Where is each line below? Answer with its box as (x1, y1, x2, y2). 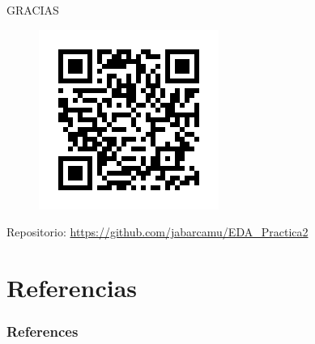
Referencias (6, 270, 138, 304)
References (6, 321, 79, 342)
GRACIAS (6, 2, 59, 18)
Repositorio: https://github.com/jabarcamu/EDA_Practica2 (6, 223, 309, 240)
